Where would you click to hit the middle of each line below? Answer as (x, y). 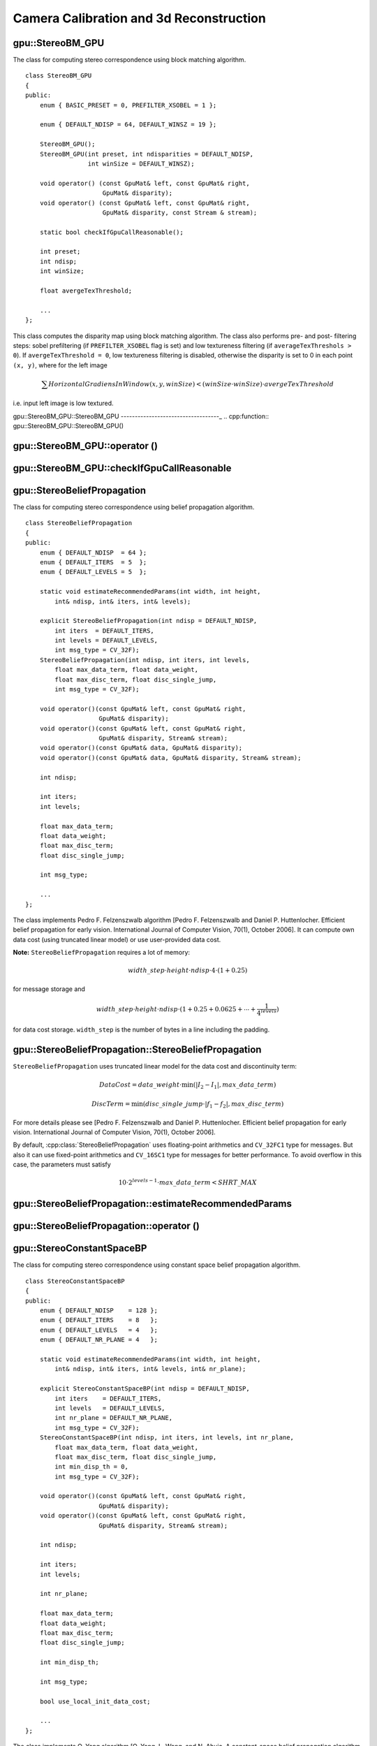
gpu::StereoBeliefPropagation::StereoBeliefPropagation (137, 1050)
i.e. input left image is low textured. (64, 403)
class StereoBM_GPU (59, 76)
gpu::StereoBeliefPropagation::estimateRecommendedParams (153, 1204)
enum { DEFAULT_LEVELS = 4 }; (99, 1330)
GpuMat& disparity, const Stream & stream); (180, 212)
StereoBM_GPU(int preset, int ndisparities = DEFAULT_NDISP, (147, 154)
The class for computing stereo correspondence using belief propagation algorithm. (134, 507)
